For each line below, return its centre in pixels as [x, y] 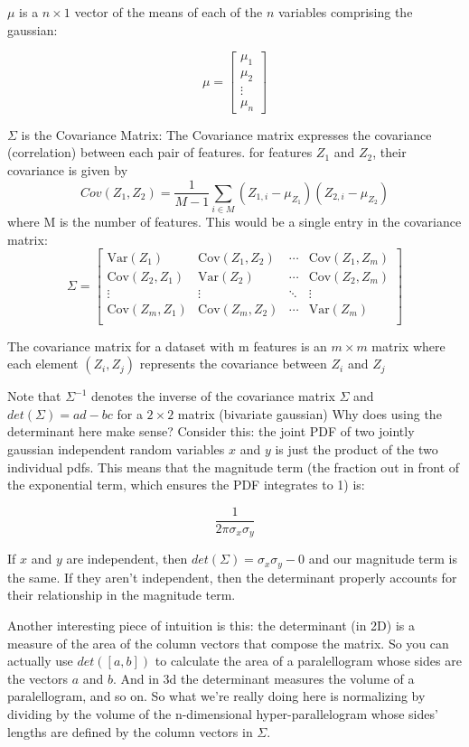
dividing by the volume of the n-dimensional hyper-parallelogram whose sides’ [223, 713]
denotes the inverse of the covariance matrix [213, 396]
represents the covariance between [233, 364]
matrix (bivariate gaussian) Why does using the [310, 413]
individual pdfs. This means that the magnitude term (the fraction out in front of [234, 467]
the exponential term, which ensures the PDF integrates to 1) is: [186, 485]
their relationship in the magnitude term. [122, 595]
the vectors [38, 678]
